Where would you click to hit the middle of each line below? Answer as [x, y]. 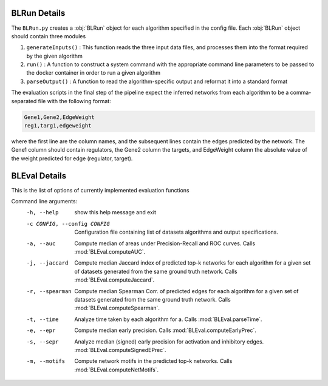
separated [24, 101]
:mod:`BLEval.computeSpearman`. [117, 308]
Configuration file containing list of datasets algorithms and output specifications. [176, 232]
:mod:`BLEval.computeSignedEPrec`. [120, 350]
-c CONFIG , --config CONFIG [68, 224]
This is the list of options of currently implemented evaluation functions [100, 190]
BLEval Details [39, 176]
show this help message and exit [115, 212]
